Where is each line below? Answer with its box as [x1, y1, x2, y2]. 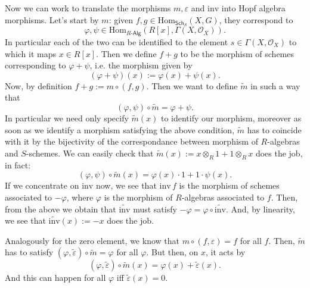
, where [66, 191, 94, 204]
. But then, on [146, 246, 199, 258]
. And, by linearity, [225, 202, 295, 215]
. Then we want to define [146, 79, 238, 92]
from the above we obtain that [5, 202, 116, 215]
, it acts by [206, 246, 246, 258]
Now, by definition [5, 79, 72, 92]
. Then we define [96, 47, 157, 60]
